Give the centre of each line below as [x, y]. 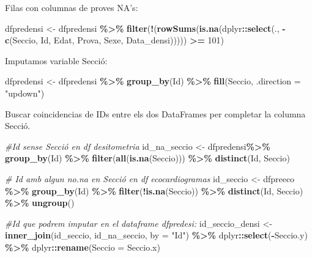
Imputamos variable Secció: [56, 60]
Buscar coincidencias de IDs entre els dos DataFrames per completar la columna [155, 113]
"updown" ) [25, 93]
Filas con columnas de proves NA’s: [72, 7]
